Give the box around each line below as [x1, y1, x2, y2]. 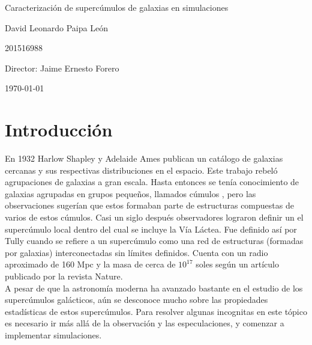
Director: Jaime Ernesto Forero [5, 61, 119, 74]
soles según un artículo [196, 258, 280, 270]
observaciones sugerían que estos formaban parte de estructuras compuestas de [5, 199, 294, 212]
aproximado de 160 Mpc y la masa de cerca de [5, 258, 176, 270]
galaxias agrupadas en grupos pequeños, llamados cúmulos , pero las [5, 187, 256, 200]
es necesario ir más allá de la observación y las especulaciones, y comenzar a [5, 317, 284, 329]
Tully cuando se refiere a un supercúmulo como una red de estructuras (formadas [5, 234, 304, 247]
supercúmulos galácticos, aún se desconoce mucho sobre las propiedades [5, 293, 268, 306]
